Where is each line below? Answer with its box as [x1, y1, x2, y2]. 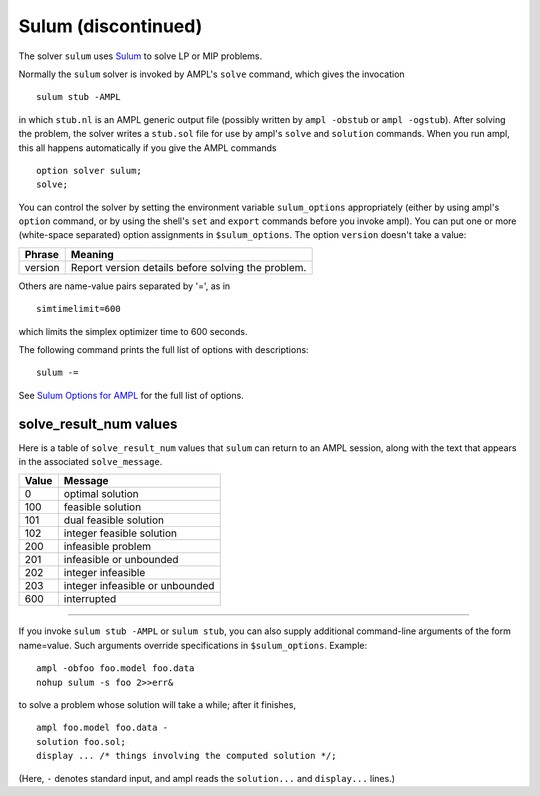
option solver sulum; [36, 165, 142, 176]
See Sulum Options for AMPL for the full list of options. [18, 389, 244, 401]
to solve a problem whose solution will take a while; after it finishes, [18, 699, 297, 711]
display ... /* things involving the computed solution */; [36, 750, 337, 762]
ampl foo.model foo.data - [36, 722, 169, 734]
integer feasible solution [63, 526, 177, 540]
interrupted [63, 592, 117, 606]
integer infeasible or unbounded [63, 579, 215, 593]
